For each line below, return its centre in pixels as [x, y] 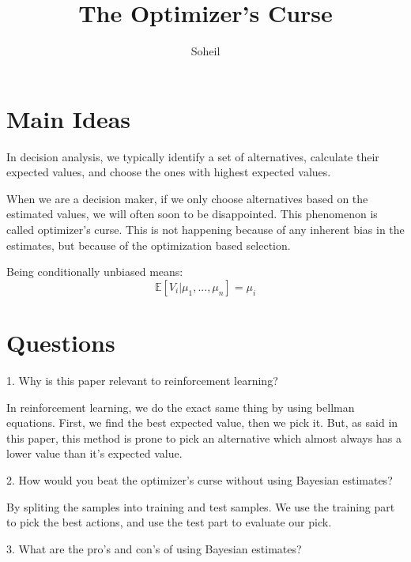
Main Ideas [68, 118]
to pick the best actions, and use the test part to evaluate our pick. [169, 522]
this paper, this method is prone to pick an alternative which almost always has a [204, 438]
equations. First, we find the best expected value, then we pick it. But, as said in [202, 422]
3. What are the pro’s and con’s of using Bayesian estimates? [154, 548]
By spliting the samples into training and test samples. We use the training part [201, 506]
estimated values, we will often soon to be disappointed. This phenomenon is [192, 214]
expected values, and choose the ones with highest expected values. [169, 172]
